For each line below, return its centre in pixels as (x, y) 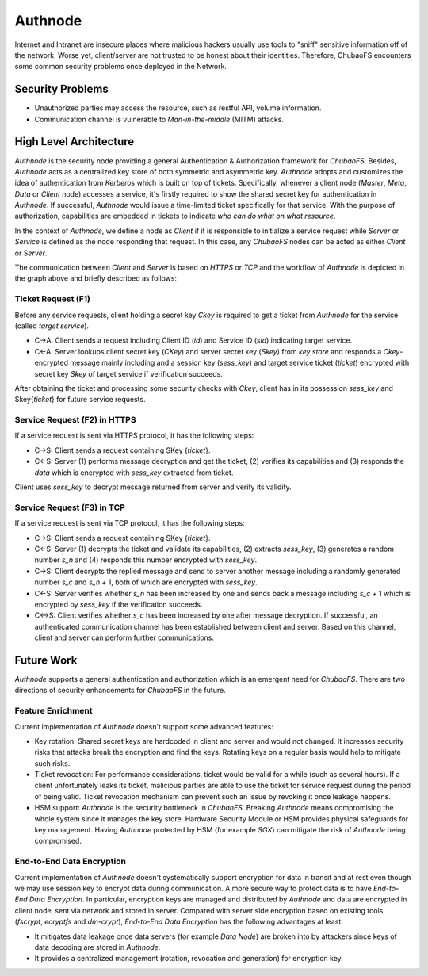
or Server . (31, 253)
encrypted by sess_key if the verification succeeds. (118, 604)
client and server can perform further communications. (124, 637)
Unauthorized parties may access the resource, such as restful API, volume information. (178, 108)
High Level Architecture (75, 142)
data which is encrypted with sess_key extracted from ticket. (134, 473)
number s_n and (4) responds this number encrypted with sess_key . (146, 560)
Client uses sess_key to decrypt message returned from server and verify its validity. (153, 487)
